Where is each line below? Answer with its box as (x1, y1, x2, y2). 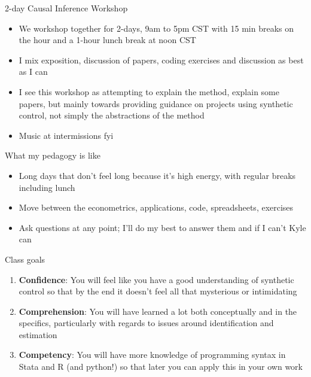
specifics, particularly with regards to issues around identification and (19, 317, 274, 329)
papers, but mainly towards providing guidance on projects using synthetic (19, 97, 293, 110)
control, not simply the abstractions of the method (19, 109, 205, 121)
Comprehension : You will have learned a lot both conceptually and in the (19, 305, 297, 317)
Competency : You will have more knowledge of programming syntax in (19, 348, 286, 361)
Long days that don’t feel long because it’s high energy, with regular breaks (19, 169, 296, 181)
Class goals (5, 253, 45, 265)
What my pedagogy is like (5, 149, 100, 162)
